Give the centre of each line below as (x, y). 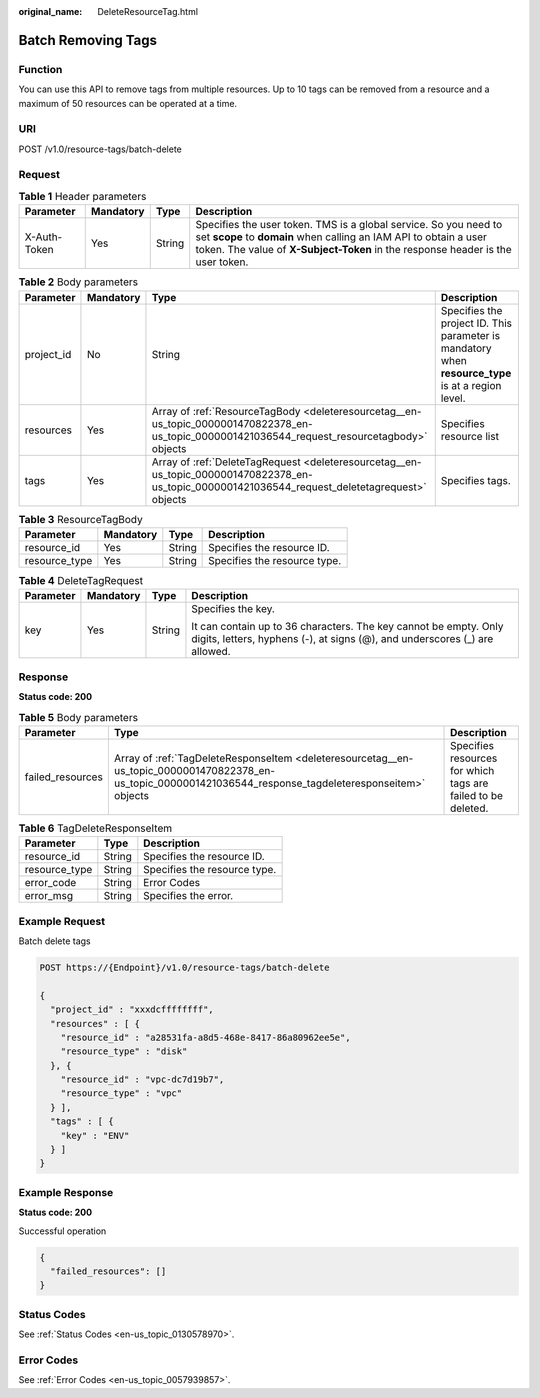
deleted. (469, 808)
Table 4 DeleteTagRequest (81, 581)
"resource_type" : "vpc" (121, 1093)
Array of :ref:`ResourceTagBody (226, 411)
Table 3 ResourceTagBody (81, 519)
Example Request (61, 921)
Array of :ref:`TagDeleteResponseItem (203, 758)
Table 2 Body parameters (78, 282)
